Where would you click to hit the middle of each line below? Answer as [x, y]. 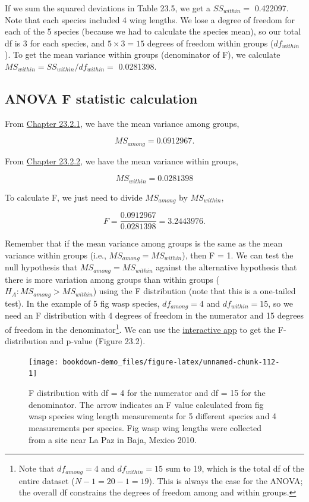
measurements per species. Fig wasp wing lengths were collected [145, 427]
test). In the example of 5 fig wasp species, [82, 303]
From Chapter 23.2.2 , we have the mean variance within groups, [122, 160]
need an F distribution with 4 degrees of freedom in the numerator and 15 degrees [154, 315]
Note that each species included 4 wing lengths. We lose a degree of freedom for [150, 19]
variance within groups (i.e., [56, 255]
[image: [44, 362]
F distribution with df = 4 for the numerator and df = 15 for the [147, 393]
